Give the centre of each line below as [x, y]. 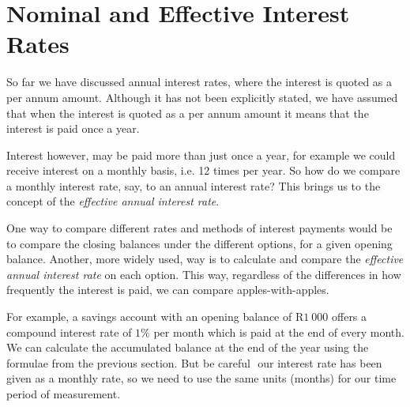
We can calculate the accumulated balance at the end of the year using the [188, 347]
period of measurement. [64, 394]
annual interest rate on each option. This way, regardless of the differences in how [204, 274]
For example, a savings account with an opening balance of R [155, 317]
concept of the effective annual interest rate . [113, 201]
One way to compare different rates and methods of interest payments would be [199, 228]
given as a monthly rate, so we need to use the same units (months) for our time [201, 378]
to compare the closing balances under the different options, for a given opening [199, 243]
